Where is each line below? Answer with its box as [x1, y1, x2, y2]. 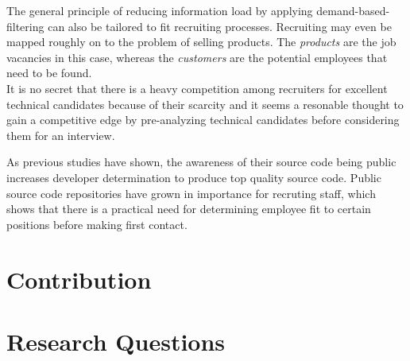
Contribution [6, 262, 152, 295]
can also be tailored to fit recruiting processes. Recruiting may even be [48, 17, 392, 34]
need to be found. [6, 64, 92, 81]
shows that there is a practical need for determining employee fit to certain [6, 200, 371, 217]
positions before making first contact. [6, 215, 188, 232]
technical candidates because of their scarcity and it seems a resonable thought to [6, 95, 404, 112]
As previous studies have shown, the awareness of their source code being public [6, 153, 396, 170]
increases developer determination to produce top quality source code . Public [6, 169, 381, 185]
